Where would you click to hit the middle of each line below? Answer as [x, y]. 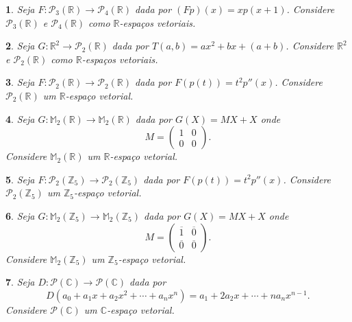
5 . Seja [20, 179]
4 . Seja [20, 118]
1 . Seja [20, 9]
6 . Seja [20, 215]
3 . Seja [20, 82]
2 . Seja [20, 46]
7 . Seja [20, 282]
